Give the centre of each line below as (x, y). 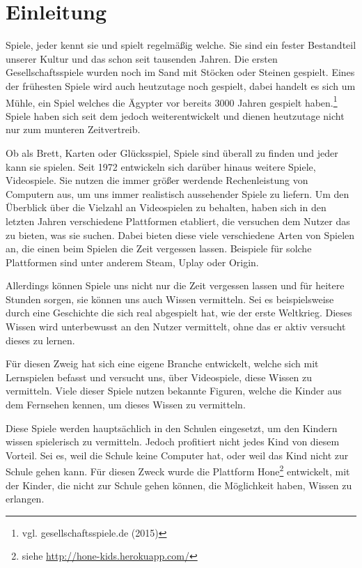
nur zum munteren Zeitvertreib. (73, 129)
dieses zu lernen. (40, 340)
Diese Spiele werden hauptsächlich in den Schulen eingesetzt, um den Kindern (172, 428)
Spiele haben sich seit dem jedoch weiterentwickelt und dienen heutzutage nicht (175, 115)
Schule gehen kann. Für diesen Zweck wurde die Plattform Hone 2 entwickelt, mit (178, 470)
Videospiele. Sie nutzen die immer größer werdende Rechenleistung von (157, 180)
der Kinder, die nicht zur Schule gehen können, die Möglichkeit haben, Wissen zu (179, 485)
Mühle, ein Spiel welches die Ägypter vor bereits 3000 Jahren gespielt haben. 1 (172, 101)
